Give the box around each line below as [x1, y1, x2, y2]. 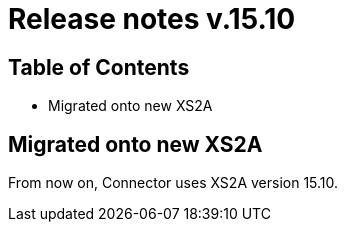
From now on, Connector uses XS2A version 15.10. [8, 174, 339, 192]
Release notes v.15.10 [8, 2, 296, 36]
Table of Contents [8, 54, 190, 80]
